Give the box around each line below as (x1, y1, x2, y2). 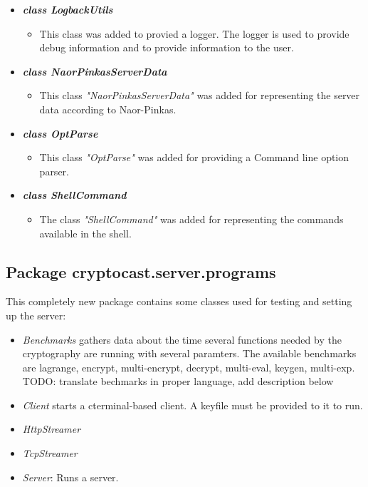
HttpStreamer (22, 421, 81, 436)
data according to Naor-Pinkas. (39, 101, 177, 116)
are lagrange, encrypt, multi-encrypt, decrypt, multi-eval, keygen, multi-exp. (22, 359, 355, 374)
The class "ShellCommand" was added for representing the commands (39, 211, 344, 226)
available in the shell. (39, 225, 132, 240)
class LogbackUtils (22, 2, 113, 16)
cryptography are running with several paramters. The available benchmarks (22, 346, 357, 361)
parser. (39, 163, 69, 178)
